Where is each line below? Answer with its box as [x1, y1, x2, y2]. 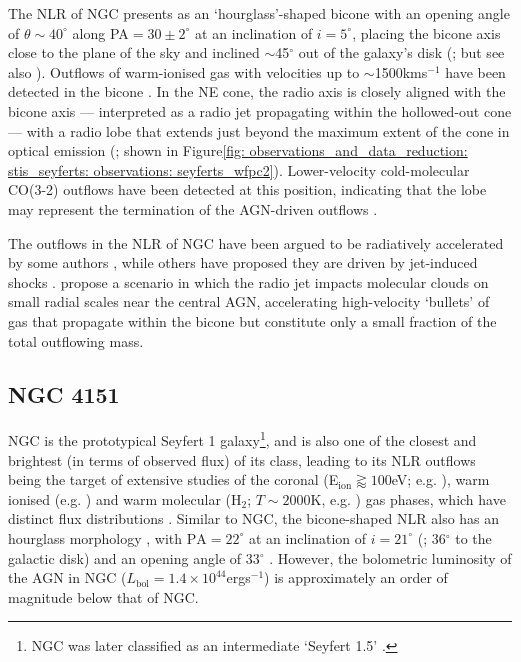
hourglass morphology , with [8, 527, 183, 548]
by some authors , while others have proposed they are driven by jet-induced [8, 252, 478, 273]
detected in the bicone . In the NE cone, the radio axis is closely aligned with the [8, 81, 506, 102]
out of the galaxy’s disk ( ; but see [298, 42, 505, 63]
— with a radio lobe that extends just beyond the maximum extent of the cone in [8, 120, 510, 141]
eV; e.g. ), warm [391, 469, 490, 490]
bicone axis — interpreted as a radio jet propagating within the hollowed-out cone [8, 100, 512, 121]
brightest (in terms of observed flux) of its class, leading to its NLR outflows [8, 449, 476, 470]
